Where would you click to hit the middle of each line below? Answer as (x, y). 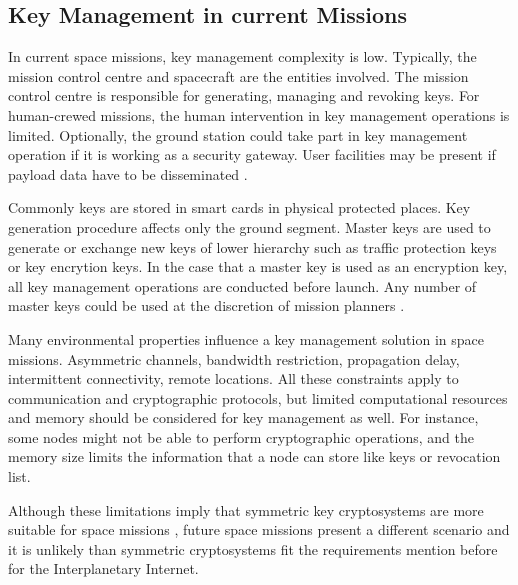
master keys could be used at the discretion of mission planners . (206, 305)
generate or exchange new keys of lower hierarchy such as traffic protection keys (252, 246)
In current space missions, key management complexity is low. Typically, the (242, 56)
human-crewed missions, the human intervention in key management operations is (259, 114)
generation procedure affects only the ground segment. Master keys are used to (249, 226)
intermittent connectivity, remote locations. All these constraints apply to (233, 378)
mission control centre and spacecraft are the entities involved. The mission (238, 75)
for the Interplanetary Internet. (103, 568)
